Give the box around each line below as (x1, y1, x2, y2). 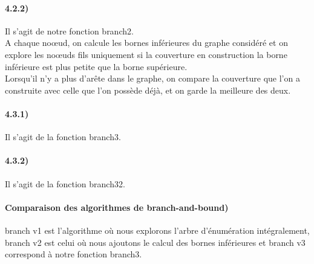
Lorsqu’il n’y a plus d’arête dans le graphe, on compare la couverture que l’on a (5, 72, 300, 85)
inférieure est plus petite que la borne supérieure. (5, 60, 188, 72)
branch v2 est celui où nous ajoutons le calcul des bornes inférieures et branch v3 (5, 236, 306, 248)
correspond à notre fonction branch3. (5, 248, 142, 260)
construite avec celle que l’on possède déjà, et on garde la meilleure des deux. (5, 83, 291, 96)
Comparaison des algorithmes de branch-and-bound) (5, 201, 229, 213)
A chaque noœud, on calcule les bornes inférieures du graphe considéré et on (5, 36, 288, 49)
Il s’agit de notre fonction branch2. (5, 24, 134, 37)
